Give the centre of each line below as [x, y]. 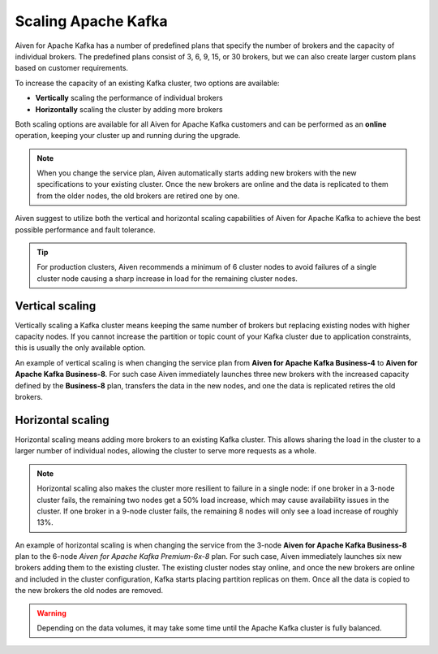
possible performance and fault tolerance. [85, 230]
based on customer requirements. [72, 68]
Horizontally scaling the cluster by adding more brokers [129, 109]
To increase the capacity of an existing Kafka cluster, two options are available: [147, 83]
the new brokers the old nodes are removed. [89, 591]
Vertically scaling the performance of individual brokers [129, 98]
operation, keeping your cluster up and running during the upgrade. [128, 136]
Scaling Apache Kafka [91, 21]
